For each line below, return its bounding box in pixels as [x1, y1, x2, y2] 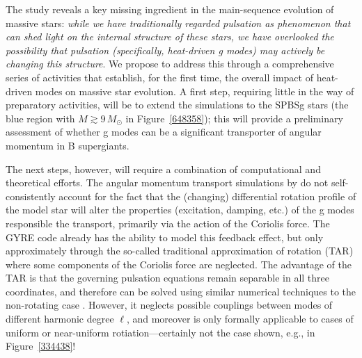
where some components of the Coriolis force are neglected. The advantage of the [6, 257, 352, 271]
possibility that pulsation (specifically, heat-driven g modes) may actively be [6, 42, 325, 57]
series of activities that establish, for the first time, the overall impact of [6, 70, 313, 84]
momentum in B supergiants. [6, 138, 129, 152]
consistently [6, 188, 56, 203]
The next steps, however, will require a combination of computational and [6, 161, 321, 176]
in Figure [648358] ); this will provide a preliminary [125, 111, 343, 125]
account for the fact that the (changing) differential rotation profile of [58, 188, 356, 203]
